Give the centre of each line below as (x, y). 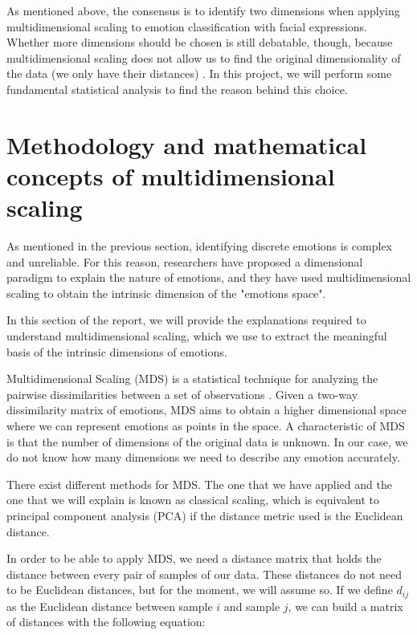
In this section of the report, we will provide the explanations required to (186, 320)
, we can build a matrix (345, 606)
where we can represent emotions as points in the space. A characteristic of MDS (206, 425)
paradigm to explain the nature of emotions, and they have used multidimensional (209, 277)
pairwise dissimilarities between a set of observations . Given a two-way (182, 394)
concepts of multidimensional (171, 175)
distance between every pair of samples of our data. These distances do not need (204, 574)
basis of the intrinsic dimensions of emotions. (117, 351)
